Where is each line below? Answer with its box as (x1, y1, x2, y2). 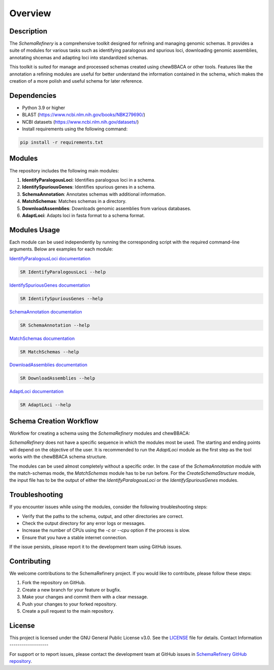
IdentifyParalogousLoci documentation (9, 255, 91, 261)
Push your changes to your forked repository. (22, 601, 117, 607)
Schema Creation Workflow (9, 416, 98, 426)
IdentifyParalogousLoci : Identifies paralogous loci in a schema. (22, 177, 156, 183)
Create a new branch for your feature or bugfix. (22, 586, 121, 593)
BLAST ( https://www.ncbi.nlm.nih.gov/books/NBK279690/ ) (22, 112, 146, 118)
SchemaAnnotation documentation (9, 308, 82, 314)
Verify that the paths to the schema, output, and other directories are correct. (22, 513, 184, 519)
